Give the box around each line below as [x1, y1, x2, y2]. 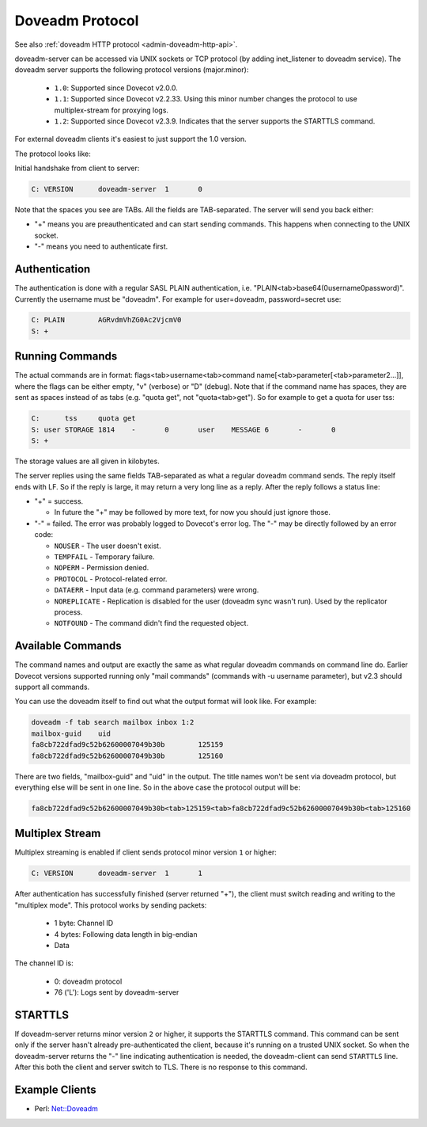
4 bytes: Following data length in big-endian [54, 929, 198, 939]
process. [54, 607, 83, 617]
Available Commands [14, 639, 122, 653]
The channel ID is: [14, 958, 74, 968]
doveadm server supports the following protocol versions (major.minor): [14, 65, 249, 74]
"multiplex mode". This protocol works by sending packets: [14, 900, 207, 910]
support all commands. [14, 682, 90, 692]
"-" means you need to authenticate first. [34, 242, 168, 251]
